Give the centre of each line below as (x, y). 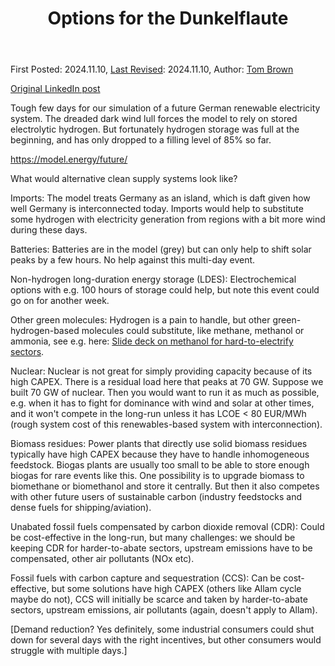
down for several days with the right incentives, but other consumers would (166, 640)
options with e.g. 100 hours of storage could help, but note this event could (165, 290)
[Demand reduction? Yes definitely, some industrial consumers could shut (162, 629)
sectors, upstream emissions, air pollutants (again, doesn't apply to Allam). (164, 610)
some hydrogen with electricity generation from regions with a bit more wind (168, 219)
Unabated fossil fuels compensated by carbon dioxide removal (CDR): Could (167, 527)
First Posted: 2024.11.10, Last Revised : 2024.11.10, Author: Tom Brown (152, 69)
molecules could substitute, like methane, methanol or (193, 331)
